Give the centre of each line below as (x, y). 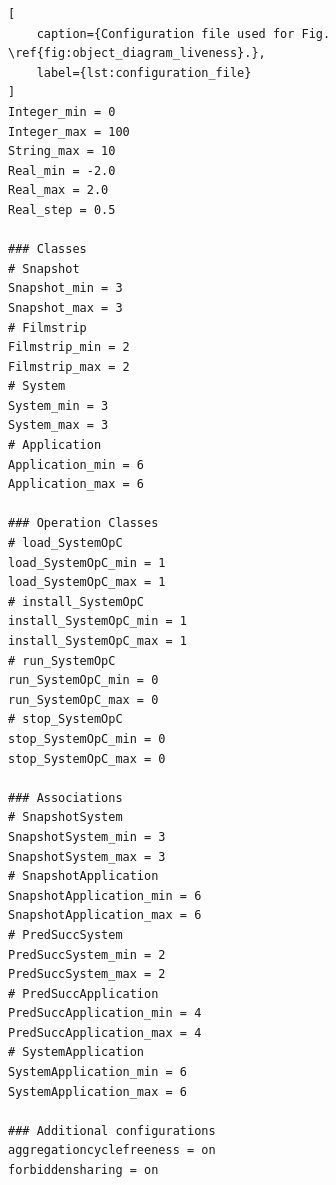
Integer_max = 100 (69, 131)
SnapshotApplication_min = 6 (105, 895)
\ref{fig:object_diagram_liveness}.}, (137, 53)
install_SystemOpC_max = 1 (97, 641)
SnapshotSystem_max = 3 (87, 856)
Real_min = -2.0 (62, 170)
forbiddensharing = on (83, 1170)
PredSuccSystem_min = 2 (87, 954)
